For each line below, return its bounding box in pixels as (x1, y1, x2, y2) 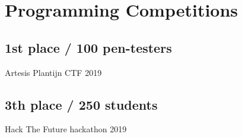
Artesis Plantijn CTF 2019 (5, 66, 102, 78)
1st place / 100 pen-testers (5, 38, 172, 56)
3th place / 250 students (5, 95, 158, 113)
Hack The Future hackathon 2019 (5, 123, 127, 135)
